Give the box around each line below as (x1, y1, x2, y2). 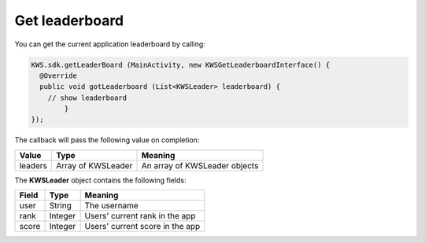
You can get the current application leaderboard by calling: (14, 39, 206, 49)
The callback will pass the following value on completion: (14, 135, 200, 145)
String (49, 201, 72, 212)
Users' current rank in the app (84, 211, 196, 222)
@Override (39, 71, 78, 80)
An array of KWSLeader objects (141, 160, 259, 171)
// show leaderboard (47, 93, 128, 102)
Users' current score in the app (84, 221, 201, 232)
